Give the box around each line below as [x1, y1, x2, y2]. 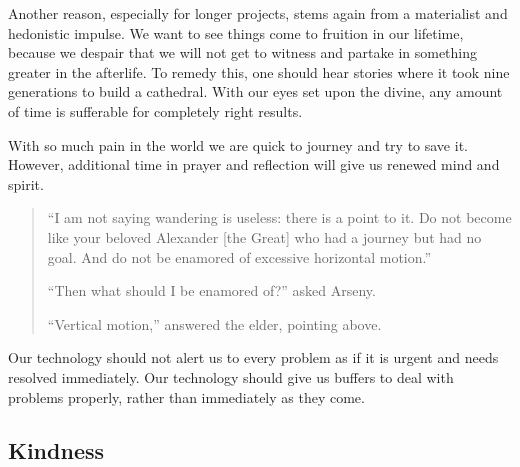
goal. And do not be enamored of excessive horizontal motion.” [47, 246, 432, 267]
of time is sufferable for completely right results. [8, 100, 303, 121]
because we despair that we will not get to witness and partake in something [8, 42, 478, 63]
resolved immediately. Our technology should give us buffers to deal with [8, 366, 454, 387]
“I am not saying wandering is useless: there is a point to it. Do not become [47, 207, 512, 228]
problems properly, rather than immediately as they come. [8, 386, 365, 407]
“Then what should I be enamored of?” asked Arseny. [47, 280, 376, 301]
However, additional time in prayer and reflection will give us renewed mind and [8, 154, 500, 175]
